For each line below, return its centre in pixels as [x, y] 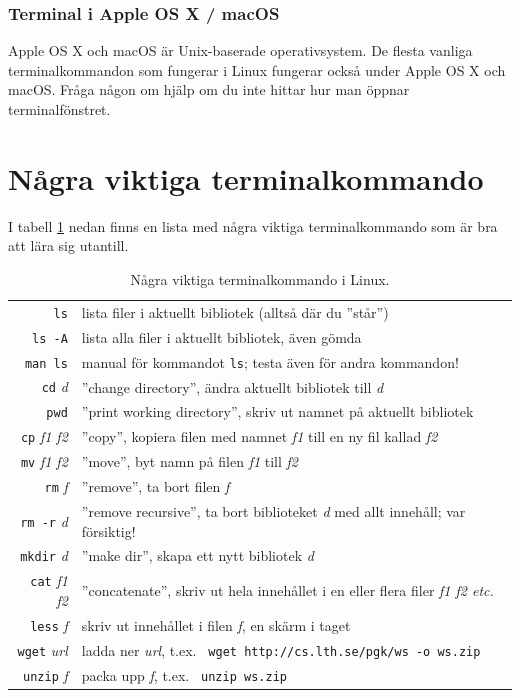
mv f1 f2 [44, 461]
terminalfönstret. [59, 109]
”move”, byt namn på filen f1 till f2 [190, 461]
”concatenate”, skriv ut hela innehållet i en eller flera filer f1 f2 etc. [287, 590]
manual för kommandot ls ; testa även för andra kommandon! [270, 361]
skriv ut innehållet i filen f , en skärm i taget [216, 624]
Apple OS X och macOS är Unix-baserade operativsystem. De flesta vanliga [240, 50]
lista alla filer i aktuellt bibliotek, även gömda [221, 336]
